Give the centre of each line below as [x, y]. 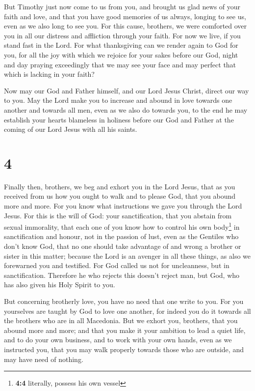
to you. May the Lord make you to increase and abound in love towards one [118, 100]
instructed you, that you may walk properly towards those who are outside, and [124, 349]
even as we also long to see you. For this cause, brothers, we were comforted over [126, 26]
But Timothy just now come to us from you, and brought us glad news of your [122, 6]
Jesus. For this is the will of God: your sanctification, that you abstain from [118, 215]
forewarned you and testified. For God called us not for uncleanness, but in [117, 265]
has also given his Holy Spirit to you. [60, 285]
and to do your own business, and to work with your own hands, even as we [118, 340]
